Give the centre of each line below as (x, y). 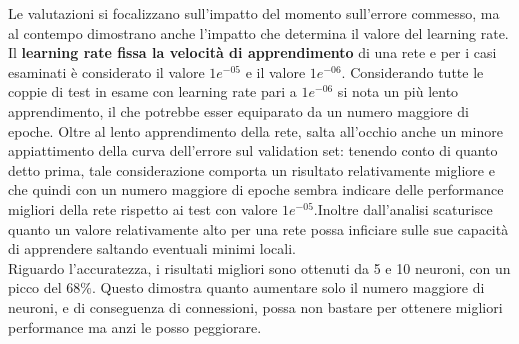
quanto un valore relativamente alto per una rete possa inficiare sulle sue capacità (258, 228)
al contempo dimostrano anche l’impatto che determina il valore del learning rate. (258, 32)
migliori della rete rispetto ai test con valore (143, 208)
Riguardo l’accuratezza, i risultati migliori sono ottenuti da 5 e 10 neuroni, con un (259, 267)
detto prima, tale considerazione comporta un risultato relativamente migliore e (251, 169)
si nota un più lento (398, 91)
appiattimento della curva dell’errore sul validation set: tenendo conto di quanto (253, 150)
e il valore (275, 71)
